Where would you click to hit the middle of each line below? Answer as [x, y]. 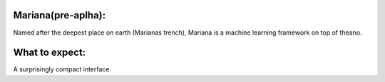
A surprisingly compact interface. [62, 69]
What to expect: [50, 53]
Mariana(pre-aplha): [60, 15]
